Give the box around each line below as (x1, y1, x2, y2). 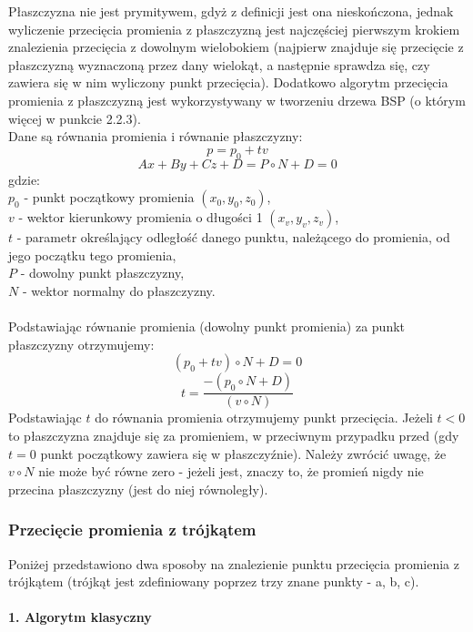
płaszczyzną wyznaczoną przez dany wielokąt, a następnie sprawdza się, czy (8, 55, 430, 74)
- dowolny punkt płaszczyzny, (20, 263, 185, 282)
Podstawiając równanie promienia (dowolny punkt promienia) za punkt (8, 317, 406, 336)
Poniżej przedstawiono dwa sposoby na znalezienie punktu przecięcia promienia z (8, 554, 459, 573)
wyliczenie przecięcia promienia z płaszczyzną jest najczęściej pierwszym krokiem (8, 19, 460, 38)
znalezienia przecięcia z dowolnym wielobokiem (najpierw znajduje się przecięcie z (8, 37, 464, 56)
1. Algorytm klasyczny (8, 607, 152, 627)
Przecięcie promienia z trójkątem (8, 518, 257, 541)
